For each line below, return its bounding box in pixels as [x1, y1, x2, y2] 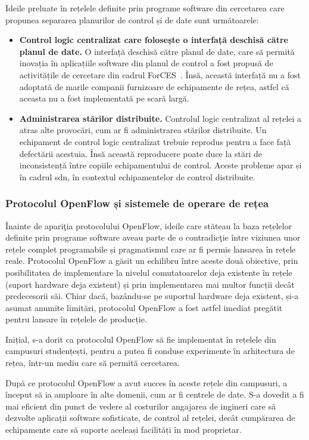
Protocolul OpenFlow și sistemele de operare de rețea [5, 196, 269, 211]
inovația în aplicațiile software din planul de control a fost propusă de [19, 57, 273, 69]
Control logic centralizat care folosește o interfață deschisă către [19, 33, 288, 46]
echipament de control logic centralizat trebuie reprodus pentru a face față [19, 135, 291, 147]
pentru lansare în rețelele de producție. [5, 313, 147, 325]
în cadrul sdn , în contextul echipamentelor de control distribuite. [19, 170, 255, 183]
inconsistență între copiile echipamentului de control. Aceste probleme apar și [19, 159, 302, 171]
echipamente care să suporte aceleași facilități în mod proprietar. [5, 423, 242, 436]
